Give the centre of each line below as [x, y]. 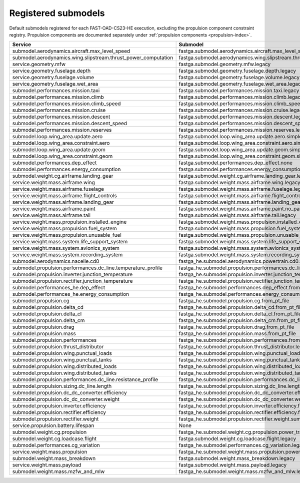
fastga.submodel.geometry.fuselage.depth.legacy [237, 71]
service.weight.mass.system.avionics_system [66, 248]
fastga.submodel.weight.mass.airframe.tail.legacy [237, 215]
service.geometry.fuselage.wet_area [55, 84]
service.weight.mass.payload [47, 465]
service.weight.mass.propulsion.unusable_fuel [67, 235]
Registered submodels [57, 13]
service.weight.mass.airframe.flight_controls [64, 196]
